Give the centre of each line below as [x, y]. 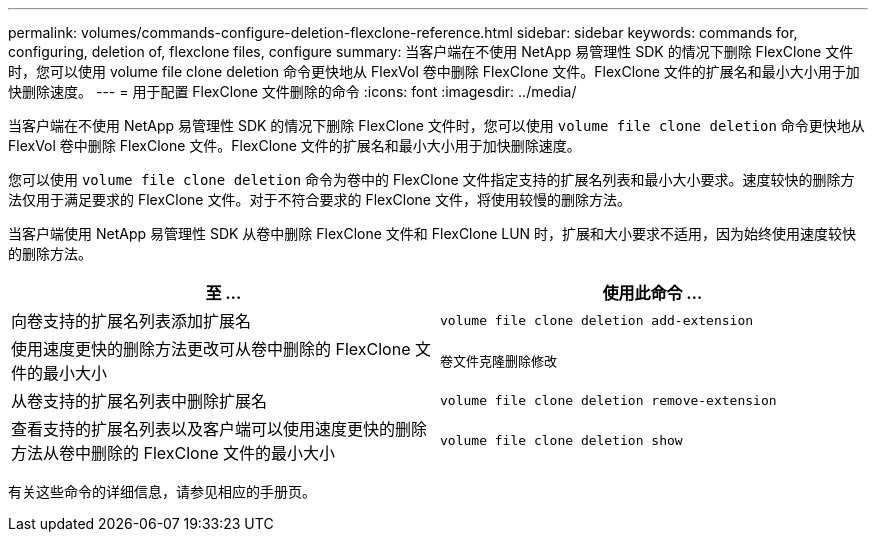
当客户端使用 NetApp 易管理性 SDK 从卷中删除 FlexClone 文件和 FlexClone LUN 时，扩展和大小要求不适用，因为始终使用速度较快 [432, 233]
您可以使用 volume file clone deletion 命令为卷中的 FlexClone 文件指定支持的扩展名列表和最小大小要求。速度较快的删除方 [431, 179]
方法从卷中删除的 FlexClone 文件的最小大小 [173, 453]
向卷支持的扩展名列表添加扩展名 [131, 321]
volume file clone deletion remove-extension [608, 400]
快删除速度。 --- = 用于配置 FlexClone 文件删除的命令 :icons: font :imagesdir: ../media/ [292, 91]
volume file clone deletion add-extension [597, 320]
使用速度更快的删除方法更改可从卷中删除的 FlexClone [211, 349]
